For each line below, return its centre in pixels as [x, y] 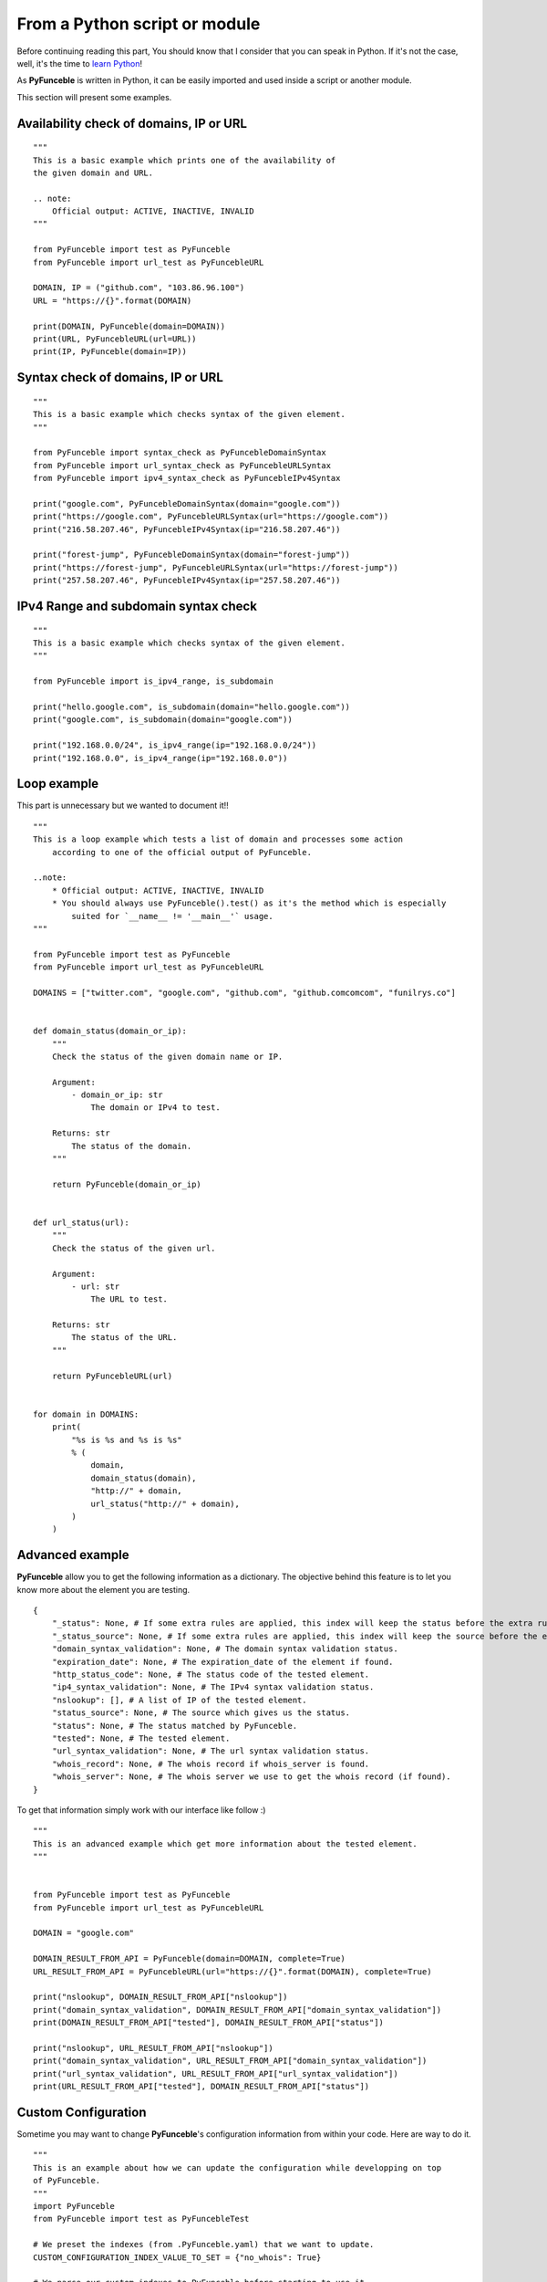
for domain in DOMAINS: [86, 1414]
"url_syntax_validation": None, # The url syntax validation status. [211, 1751]
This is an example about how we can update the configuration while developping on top [237, 2167]
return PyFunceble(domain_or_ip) [127, 1184]
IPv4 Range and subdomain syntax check [137, 607]
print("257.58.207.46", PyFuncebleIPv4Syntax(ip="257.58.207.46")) [187, 581]
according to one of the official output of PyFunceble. [181, 852]
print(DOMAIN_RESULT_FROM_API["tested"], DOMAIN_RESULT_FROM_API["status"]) [209, 2023]
